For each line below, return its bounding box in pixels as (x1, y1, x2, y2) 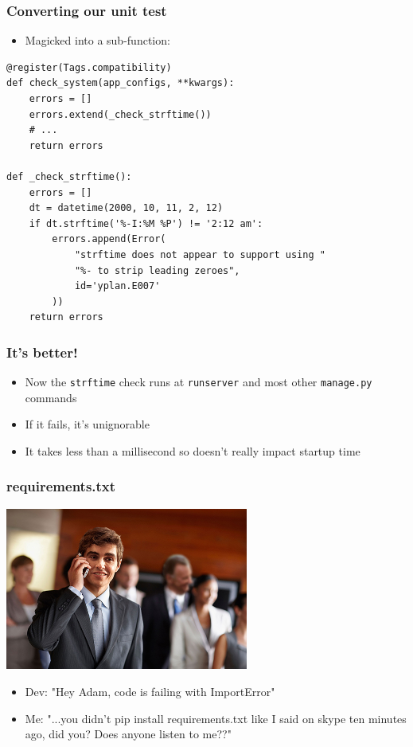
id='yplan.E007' (74, 280, 161, 292)
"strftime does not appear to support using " (74, 248, 325, 260)
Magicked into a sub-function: (25, 32, 170, 49)
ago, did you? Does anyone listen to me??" (25, 725, 232, 742)
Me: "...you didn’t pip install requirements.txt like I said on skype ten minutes (25, 710, 407, 726)
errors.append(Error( (52, 233, 166, 245)
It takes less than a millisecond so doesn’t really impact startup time (25, 442, 360, 459)
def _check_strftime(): (6, 170, 132, 182)
